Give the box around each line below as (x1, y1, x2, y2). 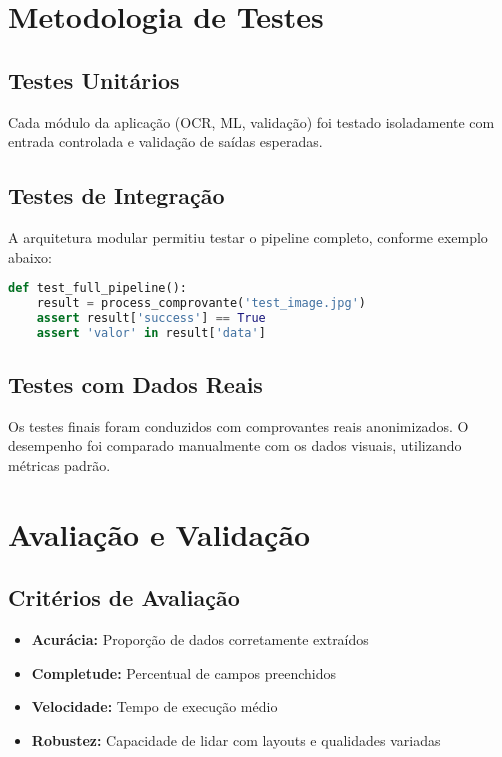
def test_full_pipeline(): (8, 281, 187, 296)
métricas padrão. (8, 455, 111, 476)
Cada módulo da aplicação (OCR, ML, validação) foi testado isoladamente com (8, 111, 495, 132)
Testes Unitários (8, 64, 180, 95)
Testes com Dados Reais (8, 369, 263, 400)
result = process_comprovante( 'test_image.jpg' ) (36, 296, 366, 311)
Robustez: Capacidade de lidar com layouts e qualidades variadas (31, 730, 441, 750)
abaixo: (8, 246, 52, 267)
